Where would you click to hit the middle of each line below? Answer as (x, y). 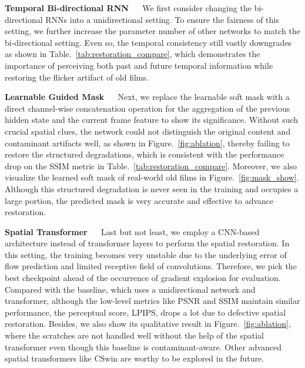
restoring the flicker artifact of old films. (77, 77)
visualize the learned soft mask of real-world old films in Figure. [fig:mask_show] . (152, 177)
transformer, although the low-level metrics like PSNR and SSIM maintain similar (152, 301)
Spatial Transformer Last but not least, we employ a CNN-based (132, 231)
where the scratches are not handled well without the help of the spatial (134, 335)
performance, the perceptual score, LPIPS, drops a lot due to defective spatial (145, 312)
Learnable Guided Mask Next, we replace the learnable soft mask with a (147, 97)
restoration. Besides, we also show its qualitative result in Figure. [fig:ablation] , (148, 324)
